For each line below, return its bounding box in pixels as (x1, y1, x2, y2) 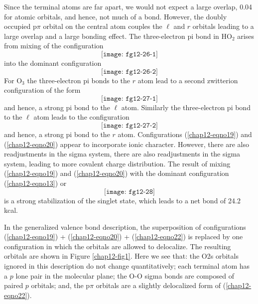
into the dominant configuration (4, 57, 102, 68)
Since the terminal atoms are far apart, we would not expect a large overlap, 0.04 (4, 1, 253, 11)
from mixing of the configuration (4, 40, 104, 51)
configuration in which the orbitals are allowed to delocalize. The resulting (4, 241, 231, 251)
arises (237, 30, 254, 41)
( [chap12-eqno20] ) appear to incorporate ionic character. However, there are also (4, 139, 249, 149)
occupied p (4, 21, 37, 31)
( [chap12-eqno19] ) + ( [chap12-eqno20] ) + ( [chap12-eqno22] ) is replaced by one (4, 231, 243, 242)
